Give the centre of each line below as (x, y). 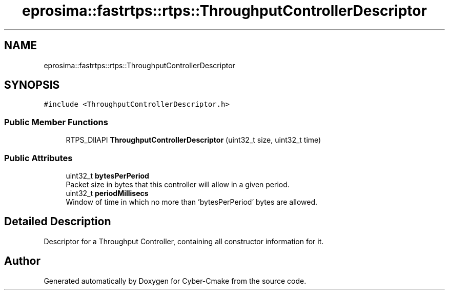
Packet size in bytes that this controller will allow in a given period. (178, 184)
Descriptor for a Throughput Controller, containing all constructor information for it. (184, 241)
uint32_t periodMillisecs (107, 193)
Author (22, 261)
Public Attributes (38, 158)
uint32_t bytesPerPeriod (107, 175)
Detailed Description (58, 222)
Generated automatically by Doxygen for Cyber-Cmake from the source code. (175, 281)
